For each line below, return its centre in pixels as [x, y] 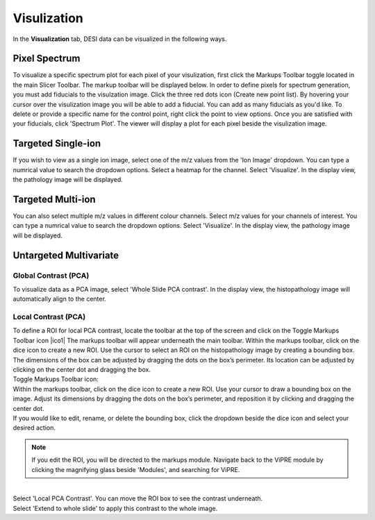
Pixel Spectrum [47, 59]
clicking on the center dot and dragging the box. [82, 370]
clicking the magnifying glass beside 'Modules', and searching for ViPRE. [136, 469]
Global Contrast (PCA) [51, 276]
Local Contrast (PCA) [49, 317]
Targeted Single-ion [57, 143]
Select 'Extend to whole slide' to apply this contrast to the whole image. [115, 508]
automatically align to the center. [60, 299]
